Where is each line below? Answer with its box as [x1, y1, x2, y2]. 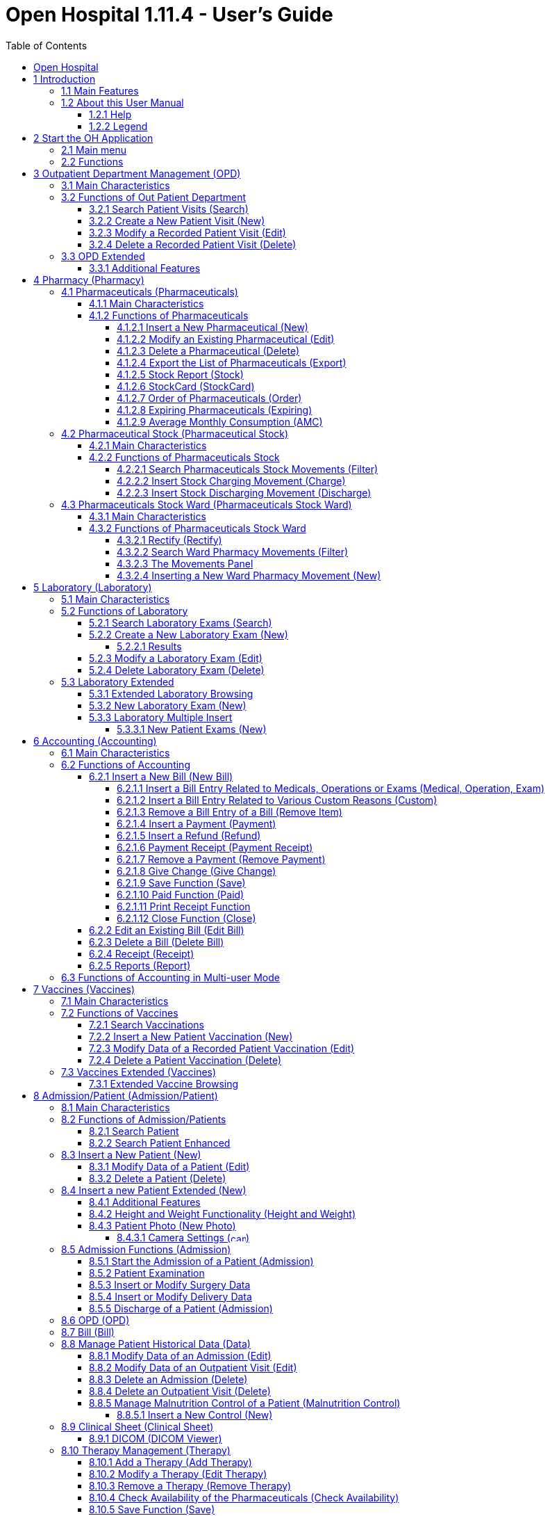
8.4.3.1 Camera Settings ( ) [117, 1231, 250, 1243]
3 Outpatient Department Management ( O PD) [33, 167, 241, 179]
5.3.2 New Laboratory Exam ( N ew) [89, 699, 247, 711]
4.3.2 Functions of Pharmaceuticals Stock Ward [89, 522, 306, 534]
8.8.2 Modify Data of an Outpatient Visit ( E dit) [89, 1361, 297, 1373]
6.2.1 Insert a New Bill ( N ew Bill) [89, 770, 233, 782]
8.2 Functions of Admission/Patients [61, 1113, 226, 1125]
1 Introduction [33, 72, 96, 85]
